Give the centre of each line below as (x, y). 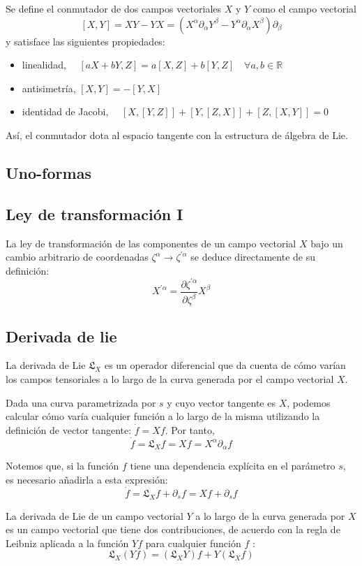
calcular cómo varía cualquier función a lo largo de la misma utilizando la (163, 416)
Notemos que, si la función (62, 466)
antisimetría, (49, 88)
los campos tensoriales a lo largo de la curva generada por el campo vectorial (170, 379)
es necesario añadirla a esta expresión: (87, 480)
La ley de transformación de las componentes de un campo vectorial (151, 243)
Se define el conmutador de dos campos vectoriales (114, 8)
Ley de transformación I (95, 213)
